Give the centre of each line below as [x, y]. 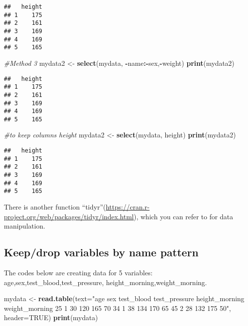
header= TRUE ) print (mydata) [51, 317]
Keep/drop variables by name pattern [101, 252]
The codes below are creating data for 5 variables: [78, 272]
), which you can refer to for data [184, 216]
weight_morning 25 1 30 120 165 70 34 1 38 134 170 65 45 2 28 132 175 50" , [117, 308]
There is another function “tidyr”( [55, 207]
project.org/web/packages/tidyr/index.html [69, 216]
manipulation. [25, 226]
